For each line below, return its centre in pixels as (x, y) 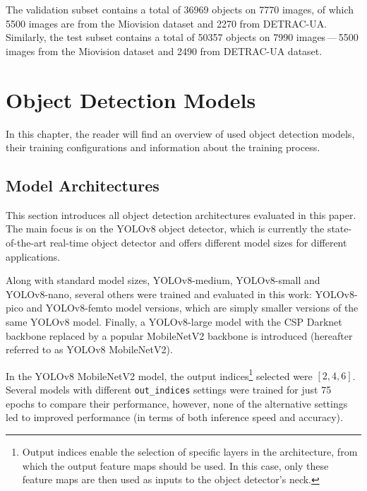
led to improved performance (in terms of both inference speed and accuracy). (174, 417)
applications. (33, 256)
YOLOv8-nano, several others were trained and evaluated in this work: (159, 294)
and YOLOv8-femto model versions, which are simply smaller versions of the (192, 308)
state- (339, 229)
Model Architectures (83, 185)
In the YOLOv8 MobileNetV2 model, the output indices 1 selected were (159, 374)
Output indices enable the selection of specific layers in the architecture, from (190, 451)
